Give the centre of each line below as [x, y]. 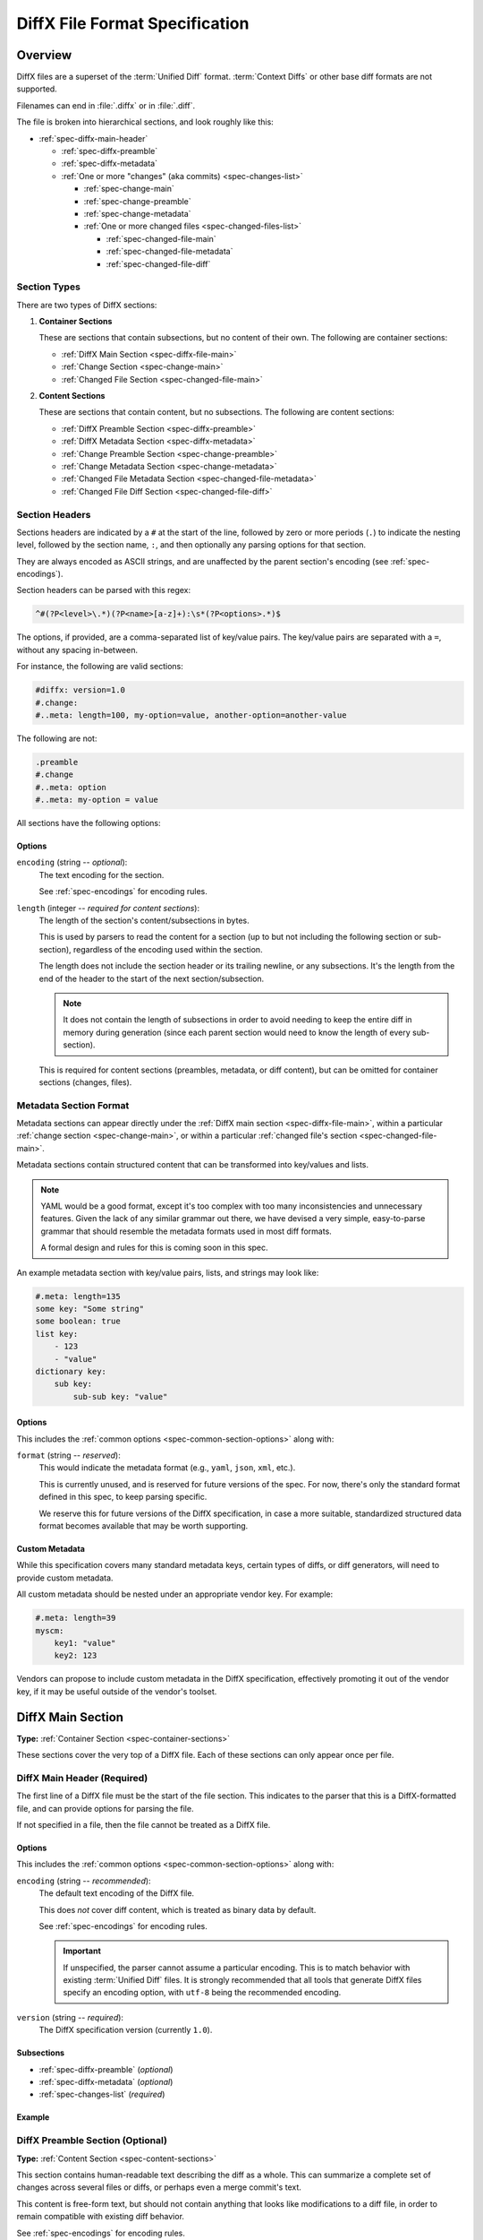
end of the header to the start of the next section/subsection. [152, 978]
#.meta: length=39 [76, 1618]
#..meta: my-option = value [97, 800]
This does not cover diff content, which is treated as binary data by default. [178, 1909]
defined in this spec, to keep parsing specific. [123, 1497]
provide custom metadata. [65, 1578]
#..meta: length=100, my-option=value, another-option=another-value [191, 715]
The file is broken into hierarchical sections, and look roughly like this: [145, 122]
